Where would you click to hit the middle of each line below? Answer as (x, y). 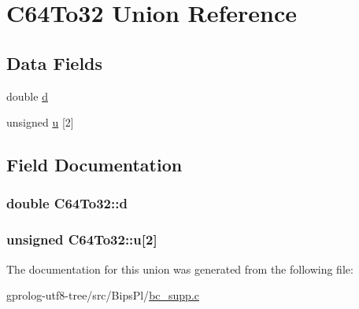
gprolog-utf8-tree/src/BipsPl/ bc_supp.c (103, 295)
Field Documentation (94, 165)
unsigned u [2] (40, 122)
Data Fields (55, 63)
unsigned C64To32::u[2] (82, 239)
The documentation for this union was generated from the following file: (180, 269)
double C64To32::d (67, 203)
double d (27, 96)
